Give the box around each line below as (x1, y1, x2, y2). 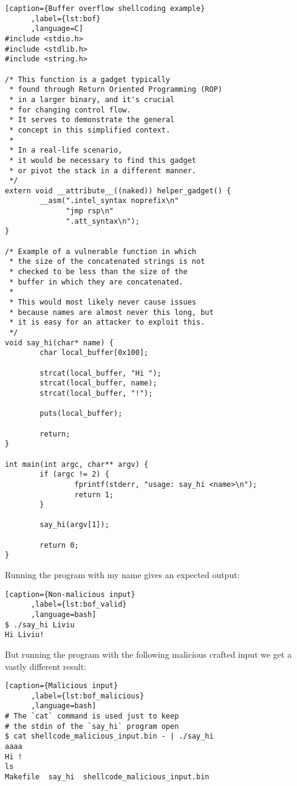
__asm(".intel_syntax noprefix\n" (39, 196, 179, 205)
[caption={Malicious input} (5, 681, 118, 691)
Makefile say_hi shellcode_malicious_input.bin (5, 773, 210, 782)
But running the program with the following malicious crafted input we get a (5, 647, 292, 660)
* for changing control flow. (9, 105, 131, 114)
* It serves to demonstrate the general (9, 115, 175, 125)
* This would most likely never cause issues (9, 298, 196, 307)
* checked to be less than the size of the (9, 267, 188, 277)
